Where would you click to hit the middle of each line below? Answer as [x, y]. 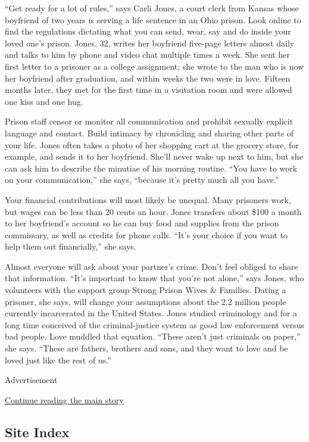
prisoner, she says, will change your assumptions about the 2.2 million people [146, 301]
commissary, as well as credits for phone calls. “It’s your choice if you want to [146, 234]
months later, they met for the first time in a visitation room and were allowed [149, 90]
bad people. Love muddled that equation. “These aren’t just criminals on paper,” [153, 336]
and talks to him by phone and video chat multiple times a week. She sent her [147, 55]
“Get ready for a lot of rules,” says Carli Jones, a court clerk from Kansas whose [152, 8]
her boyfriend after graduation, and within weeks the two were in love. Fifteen [148, 78]
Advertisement [31, 380]
